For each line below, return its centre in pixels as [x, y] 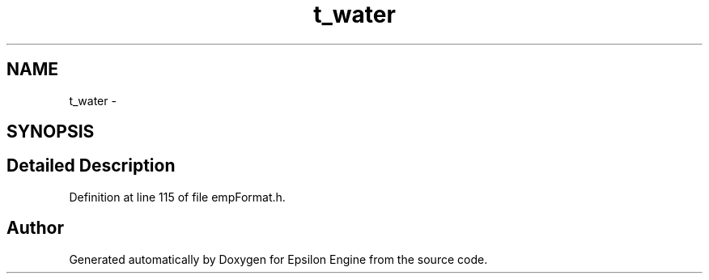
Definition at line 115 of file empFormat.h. [177, 197]
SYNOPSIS [51, 132]
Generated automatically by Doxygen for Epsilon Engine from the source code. [278, 259]
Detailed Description [91, 166]
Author [35, 228]
